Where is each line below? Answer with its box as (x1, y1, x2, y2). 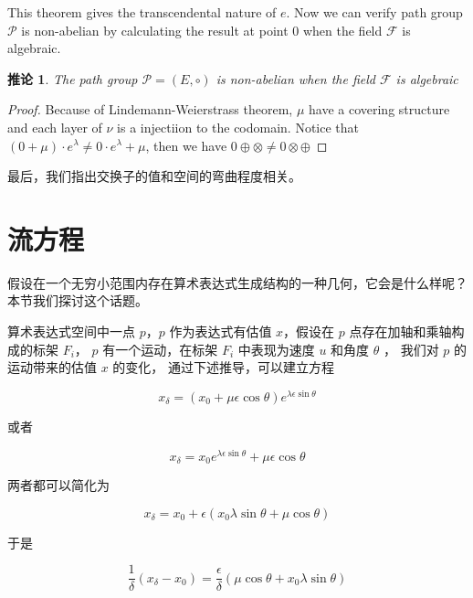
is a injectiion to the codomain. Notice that (117, 117, 360, 136)
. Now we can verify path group (286, 3, 463, 21)
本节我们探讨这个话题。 (7, 291, 148, 310)
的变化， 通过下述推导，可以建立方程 (112, 358, 335, 377)
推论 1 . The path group (7, 69, 138, 88)
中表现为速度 (237, 339, 315, 358)
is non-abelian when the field (215, 69, 375, 88)
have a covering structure (309, 100, 450, 119)
